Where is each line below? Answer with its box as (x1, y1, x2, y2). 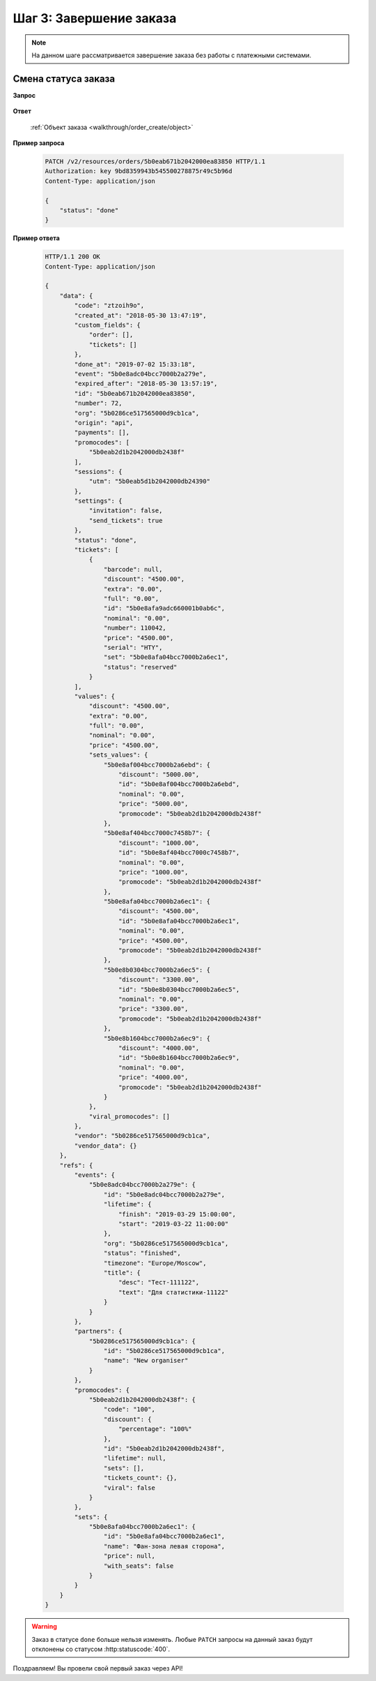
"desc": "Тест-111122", (118, 1278, 200, 1287)
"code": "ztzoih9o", (74, 302, 145, 310)
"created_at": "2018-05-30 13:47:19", (74, 311, 207, 319)
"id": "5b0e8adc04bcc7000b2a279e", (103, 1190, 226, 1199)
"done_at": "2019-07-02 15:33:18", (74, 360, 196, 368)
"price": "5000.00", (118, 800, 189, 808)
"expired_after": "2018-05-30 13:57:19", (74, 380, 218, 387)
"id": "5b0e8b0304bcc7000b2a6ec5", (118, 985, 240, 993)
